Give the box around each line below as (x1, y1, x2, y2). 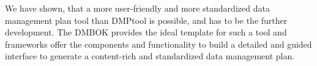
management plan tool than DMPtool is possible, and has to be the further (5, 13, 288, 26)
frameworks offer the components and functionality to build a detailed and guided (5, 37, 312, 50)
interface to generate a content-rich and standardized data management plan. (5, 50, 295, 62)
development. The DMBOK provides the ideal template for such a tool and (5, 26, 287, 38)
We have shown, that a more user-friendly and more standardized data (5, 2, 270, 14)
